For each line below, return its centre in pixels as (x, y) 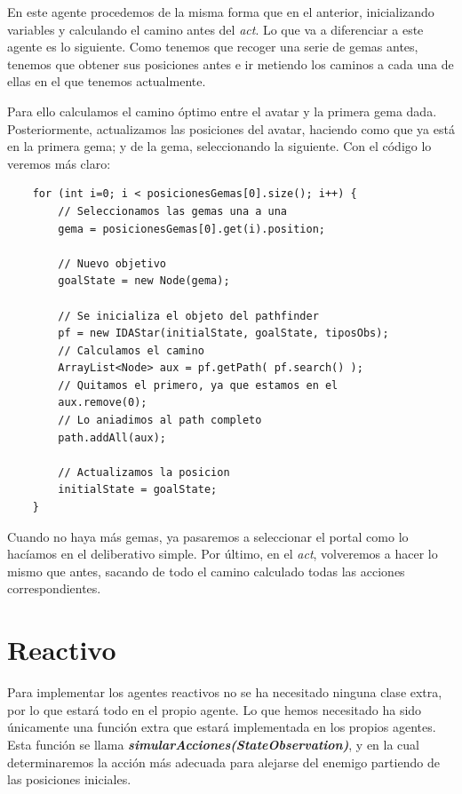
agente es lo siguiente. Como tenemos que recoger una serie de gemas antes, (213, 47)
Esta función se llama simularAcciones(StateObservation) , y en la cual (213, 744)
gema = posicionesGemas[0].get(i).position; (191, 229)
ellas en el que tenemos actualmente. (107, 81)
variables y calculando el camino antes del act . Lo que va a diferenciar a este (215, 29)
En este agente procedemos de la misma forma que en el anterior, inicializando (221, 12)
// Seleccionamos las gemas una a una (172, 211)
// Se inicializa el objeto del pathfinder (188, 316)
